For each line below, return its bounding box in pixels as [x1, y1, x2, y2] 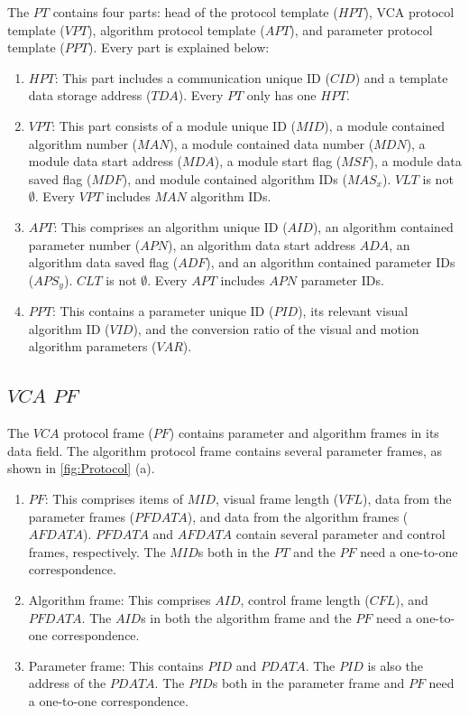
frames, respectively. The [28, 542, 166, 561]
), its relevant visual [298, 302, 409, 321]
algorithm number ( [28, 134, 138, 153]
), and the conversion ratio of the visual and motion [133, 319, 419, 338]
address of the [28, 674, 106, 693]
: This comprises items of [44, 488, 183, 507]
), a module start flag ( [214, 152, 342, 171]
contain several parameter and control [235, 525, 446, 544]
